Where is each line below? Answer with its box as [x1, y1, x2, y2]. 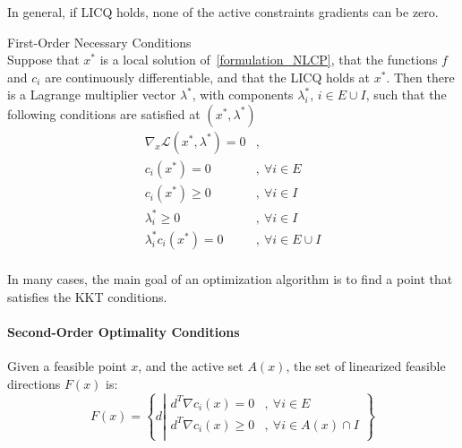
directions [7, 374, 61, 392]
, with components [192, 85, 294, 104]
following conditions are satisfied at [7, 104, 201, 123]
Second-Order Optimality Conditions [7, 322, 240, 340]
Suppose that [7, 50, 80, 69]
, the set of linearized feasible [286, 356, 446, 375]
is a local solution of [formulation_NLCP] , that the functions [99, 50, 438, 69]
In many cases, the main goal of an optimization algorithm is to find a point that [7, 269, 453, 288]
